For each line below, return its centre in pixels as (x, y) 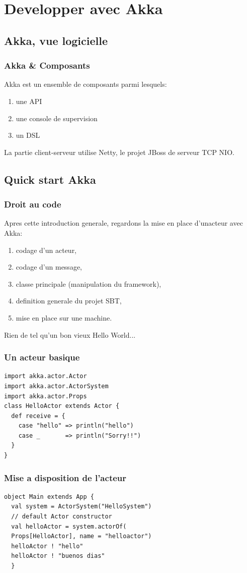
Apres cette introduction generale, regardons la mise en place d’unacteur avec (123, 223)
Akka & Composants (47, 65)
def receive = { (38, 416)
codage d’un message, (49, 267)
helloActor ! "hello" (47, 546)
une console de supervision (57, 118)
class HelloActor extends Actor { (62, 406)
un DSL (28, 135)
